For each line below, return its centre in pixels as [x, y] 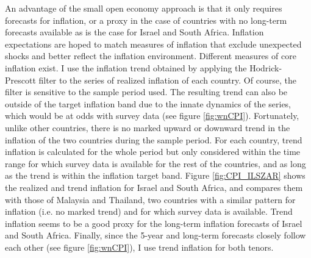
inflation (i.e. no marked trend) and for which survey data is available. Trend [149, 211]
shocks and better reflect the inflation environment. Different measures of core [151, 56]
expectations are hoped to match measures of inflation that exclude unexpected [153, 44]
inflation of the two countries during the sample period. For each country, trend [154, 139]
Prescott [20, 80]
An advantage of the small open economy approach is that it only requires [144, 8]
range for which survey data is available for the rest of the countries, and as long [155, 163]
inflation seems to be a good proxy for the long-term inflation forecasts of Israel [154, 223]
